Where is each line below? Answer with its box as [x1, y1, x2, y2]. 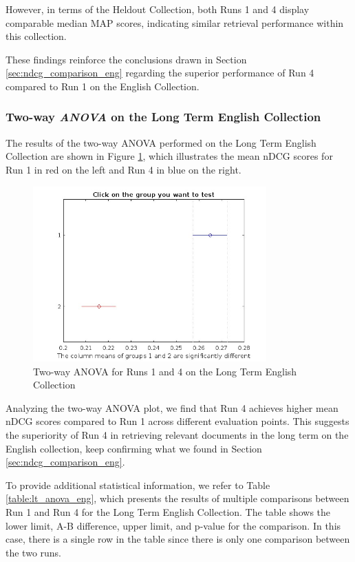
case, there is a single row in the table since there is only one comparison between [6, 532, 350, 546]
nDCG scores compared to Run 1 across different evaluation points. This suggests [6, 414, 349, 428]
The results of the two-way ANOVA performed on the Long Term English [6, 135, 316, 149]
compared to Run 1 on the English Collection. [6, 79, 200, 93]
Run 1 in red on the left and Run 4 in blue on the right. [6, 162, 241, 176]
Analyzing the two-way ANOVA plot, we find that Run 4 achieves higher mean [6, 400, 338, 415]
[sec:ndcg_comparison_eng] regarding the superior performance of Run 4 [6, 65, 314, 80]
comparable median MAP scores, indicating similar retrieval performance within [6, 15, 344, 30]
